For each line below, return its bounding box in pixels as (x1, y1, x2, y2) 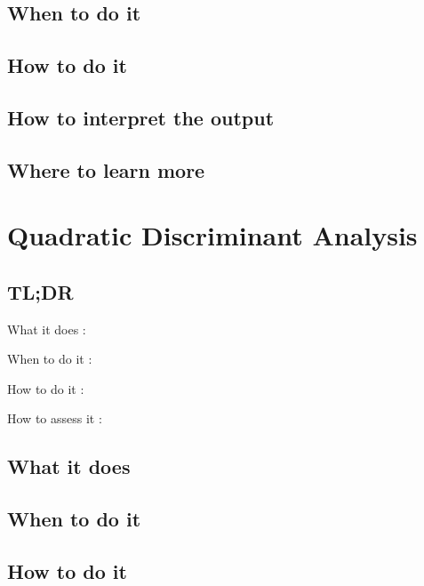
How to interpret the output (7, 103, 275, 131)
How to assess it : (7, 409, 102, 428)
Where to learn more (7, 156, 205, 183)
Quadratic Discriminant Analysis (7, 217, 418, 253)
